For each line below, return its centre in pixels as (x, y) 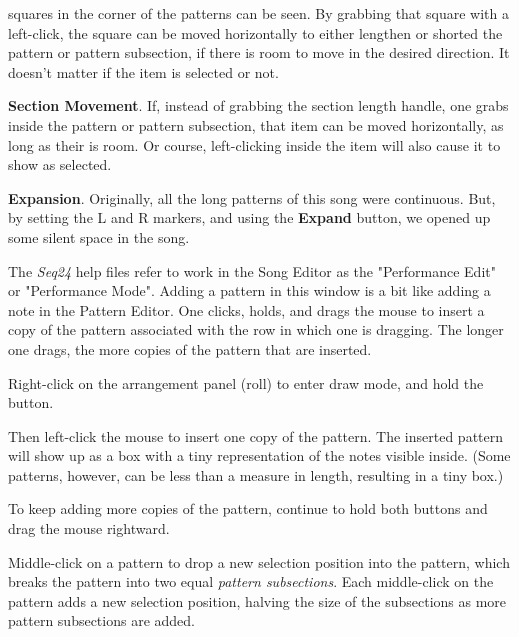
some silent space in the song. (99, 236)
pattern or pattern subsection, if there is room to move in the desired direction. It (259, 52)
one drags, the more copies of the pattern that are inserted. (190, 348)
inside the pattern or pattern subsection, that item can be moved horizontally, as (256, 124)
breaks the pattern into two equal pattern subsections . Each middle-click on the (251, 581)
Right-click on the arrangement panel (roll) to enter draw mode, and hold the (246, 382)
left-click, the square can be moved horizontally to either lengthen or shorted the (255, 32)
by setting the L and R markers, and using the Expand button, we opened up (249, 217)
